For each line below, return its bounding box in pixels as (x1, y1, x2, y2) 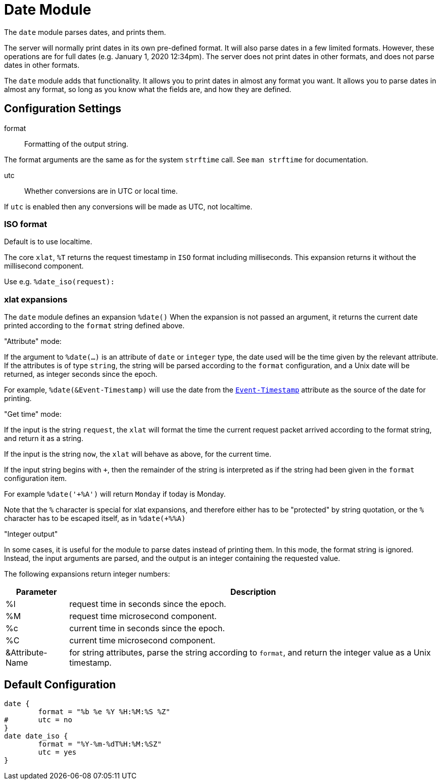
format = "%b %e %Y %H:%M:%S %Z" (38, 707, 170, 716)
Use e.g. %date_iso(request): (4, 277, 115, 286)
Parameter (16, 587, 57, 597)
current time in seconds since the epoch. (69, 623, 225, 634)
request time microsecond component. (69, 611, 217, 622)
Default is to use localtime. (4, 237, 92, 246)
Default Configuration (4, 678, 116, 691)
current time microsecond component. (69, 635, 216, 646)
